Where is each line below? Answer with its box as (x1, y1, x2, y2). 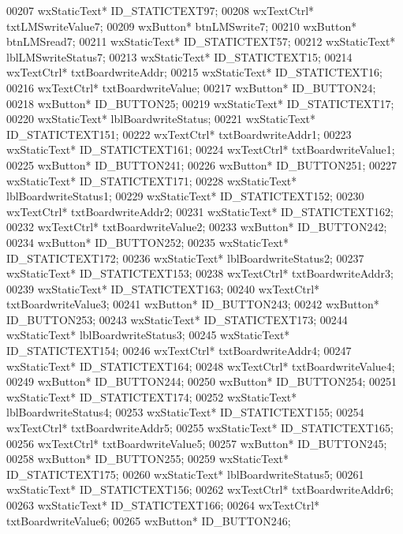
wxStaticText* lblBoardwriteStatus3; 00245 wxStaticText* (6, 327, 290, 343)
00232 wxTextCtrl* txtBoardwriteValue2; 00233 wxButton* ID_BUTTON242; (6, 218, 387, 235)
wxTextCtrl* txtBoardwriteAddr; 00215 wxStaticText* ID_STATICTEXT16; (6, 64, 382, 80)
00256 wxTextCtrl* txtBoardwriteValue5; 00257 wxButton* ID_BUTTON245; (6, 435, 387, 451)
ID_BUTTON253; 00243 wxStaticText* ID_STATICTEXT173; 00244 (6, 311, 348, 327)
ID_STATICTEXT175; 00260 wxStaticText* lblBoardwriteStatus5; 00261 (6, 465, 364, 482)
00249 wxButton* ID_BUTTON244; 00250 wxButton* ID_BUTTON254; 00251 (6, 373, 397, 390)
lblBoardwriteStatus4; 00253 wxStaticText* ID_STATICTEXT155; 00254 (6, 404, 364, 420)
